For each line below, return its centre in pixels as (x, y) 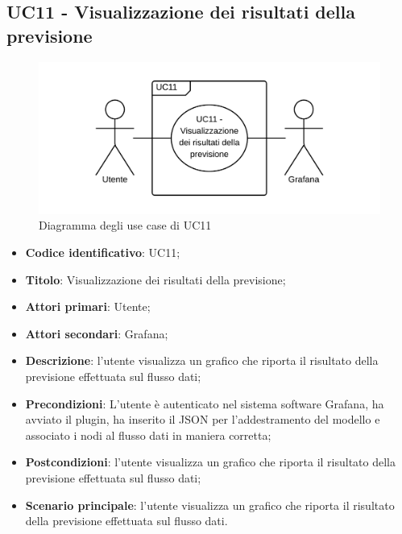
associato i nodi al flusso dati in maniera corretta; (148, 435)
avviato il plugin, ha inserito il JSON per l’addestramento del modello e (203, 419)
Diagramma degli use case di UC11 (125, 225)
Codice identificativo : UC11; (103, 252)
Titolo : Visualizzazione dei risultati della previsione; (155, 279)
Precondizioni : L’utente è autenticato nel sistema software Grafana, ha (205, 403)
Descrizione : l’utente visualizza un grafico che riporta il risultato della (202, 360)
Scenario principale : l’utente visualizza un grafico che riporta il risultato (210, 505)
